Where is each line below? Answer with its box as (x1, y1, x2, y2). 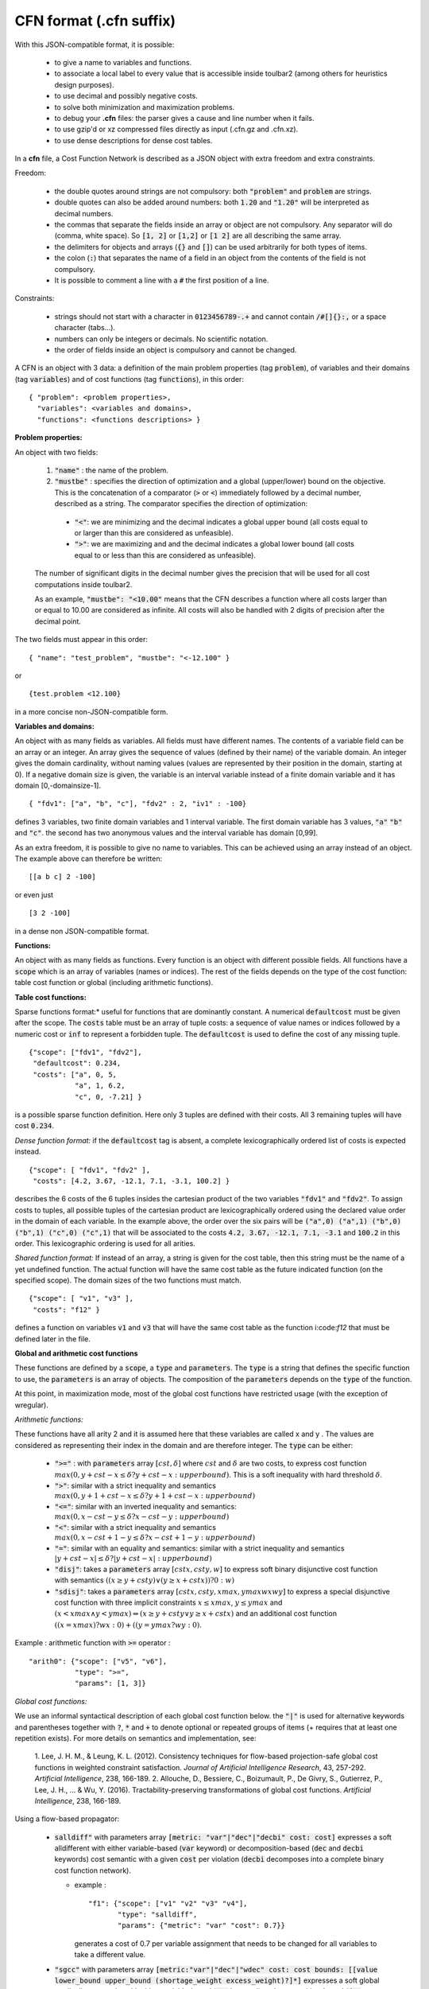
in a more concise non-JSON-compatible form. (14, 706, 168, 716)
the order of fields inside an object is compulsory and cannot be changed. (54, 344, 297, 354)
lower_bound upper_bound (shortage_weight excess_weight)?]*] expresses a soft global (54, 1975, 380, 1985)
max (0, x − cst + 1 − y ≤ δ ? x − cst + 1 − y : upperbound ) (54, 1533, 256, 1543)
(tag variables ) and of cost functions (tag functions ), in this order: (14, 374, 244, 383)
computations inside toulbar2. (34, 579, 133, 589)
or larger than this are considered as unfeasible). (74, 528, 234, 537)
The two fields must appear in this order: (14, 635, 149, 644)
